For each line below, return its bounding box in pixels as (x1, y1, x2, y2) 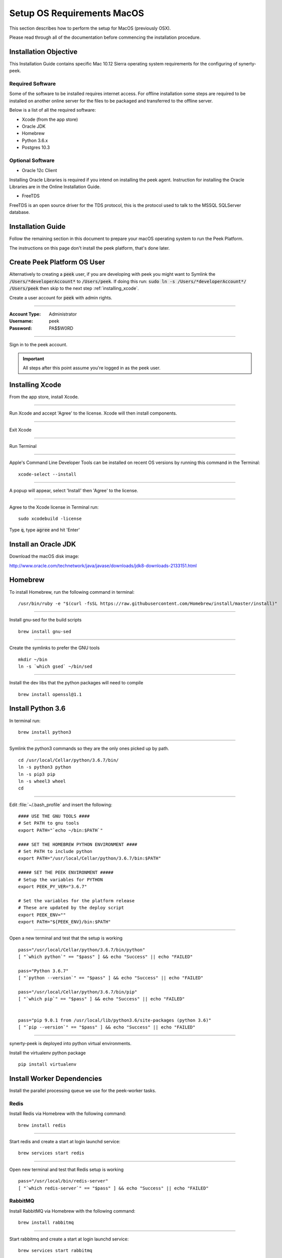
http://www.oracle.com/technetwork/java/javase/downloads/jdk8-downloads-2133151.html (9, 563, 197, 569)
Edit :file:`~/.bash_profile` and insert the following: (9, 802, 112, 808)
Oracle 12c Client (22, 168, 57, 174)
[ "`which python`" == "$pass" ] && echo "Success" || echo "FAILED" (18, 954, 193, 960)
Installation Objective (9, 47, 78, 56)
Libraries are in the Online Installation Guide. (9, 184, 101, 190)
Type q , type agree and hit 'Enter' (9, 527, 80, 533)
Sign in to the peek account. (9, 342, 68, 348)
